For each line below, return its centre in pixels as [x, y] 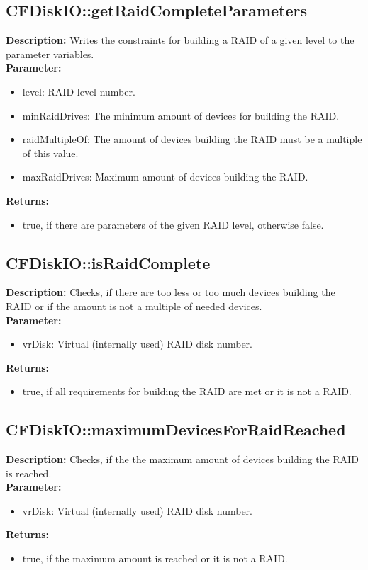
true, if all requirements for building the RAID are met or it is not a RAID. [187, 391]
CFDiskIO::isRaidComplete [108, 262]
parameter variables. [50, 53]
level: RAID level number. [79, 91]
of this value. [50, 153]
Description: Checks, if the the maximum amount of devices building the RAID [182, 459]
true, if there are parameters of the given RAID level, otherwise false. [173, 224]
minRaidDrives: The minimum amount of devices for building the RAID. [181, 115]
